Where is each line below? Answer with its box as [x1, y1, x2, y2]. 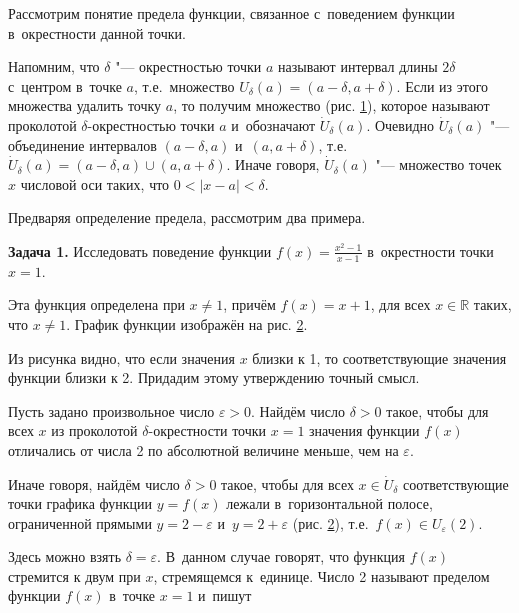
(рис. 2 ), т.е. [292, 512, 369, 533]
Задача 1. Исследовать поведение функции [8, 240, 272, 261]
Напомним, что [8, 56, 100, 77]
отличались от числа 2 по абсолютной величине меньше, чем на [8, 439, 399, 460]
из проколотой [51, 420, 138, 441]
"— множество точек [375, 154, 502, 175]
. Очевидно [366, 114, 435, 135]
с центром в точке [8, 75, 122, 96]
